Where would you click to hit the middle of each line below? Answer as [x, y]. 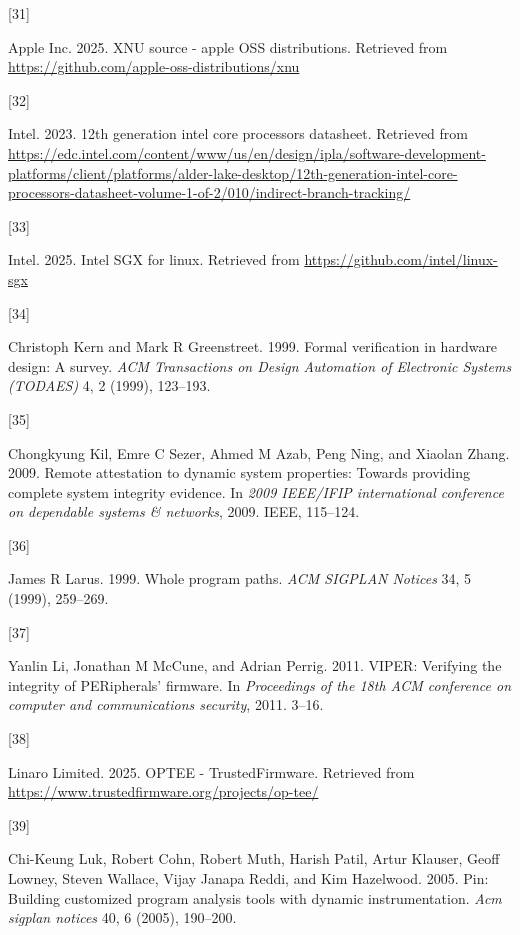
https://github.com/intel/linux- [401, 259]
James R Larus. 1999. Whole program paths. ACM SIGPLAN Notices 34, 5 [240, 578]
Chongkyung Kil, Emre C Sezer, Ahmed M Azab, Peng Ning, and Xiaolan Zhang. [259, 452]
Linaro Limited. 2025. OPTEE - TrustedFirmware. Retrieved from [211, 771]
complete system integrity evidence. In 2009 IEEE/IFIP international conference [256, 491]
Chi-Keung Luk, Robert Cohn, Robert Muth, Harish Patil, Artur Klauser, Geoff [254, 858]
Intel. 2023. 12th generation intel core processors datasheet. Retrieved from [238, 133]
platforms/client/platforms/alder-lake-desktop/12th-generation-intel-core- [233, 172]
